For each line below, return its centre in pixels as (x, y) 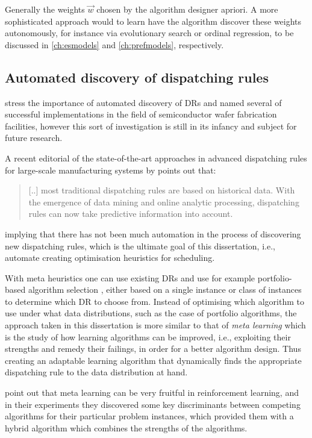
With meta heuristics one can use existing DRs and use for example (130, 277)
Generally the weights (45, 9)
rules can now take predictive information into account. (131, 214)
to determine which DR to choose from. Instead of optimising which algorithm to (154, 301)
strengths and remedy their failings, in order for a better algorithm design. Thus (153, 349)
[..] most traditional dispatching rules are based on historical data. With (162, 190)
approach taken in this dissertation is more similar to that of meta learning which (155, 325)
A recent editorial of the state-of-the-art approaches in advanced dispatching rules (156, 158)
